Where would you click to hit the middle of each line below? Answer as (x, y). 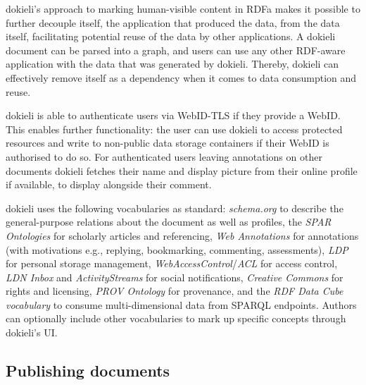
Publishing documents (88, 371)
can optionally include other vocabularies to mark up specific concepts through (176, 318)
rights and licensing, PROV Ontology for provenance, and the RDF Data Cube (175, 291)
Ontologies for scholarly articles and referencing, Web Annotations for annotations (182, 235)
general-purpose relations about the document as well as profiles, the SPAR (169, 222)
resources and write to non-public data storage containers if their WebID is (168, 143)
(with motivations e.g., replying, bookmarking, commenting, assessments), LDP (177, 249)
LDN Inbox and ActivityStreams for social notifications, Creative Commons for (175, 277)
